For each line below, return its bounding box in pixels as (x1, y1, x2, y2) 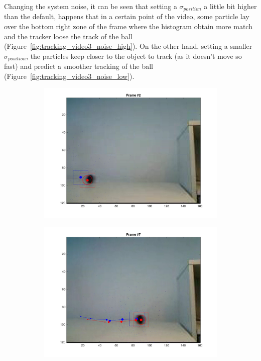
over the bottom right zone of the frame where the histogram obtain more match (4, 21, 252, 32)
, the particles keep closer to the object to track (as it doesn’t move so (26, 50, 242, 61)
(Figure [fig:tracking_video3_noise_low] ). (4, 70, 135, 81)
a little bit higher (204, 1, 257, 11)
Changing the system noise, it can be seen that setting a (4, 1, 177, 11)
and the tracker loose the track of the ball (4, 31, 133, 41)
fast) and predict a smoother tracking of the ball (4, 61, 154, 71)
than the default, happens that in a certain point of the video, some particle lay (4, 11, 249, 22)
